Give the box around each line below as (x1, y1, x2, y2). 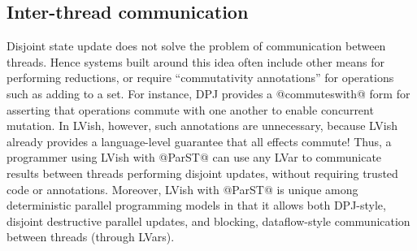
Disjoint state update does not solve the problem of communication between (7, 37, 386, 54)
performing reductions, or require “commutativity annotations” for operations (7, 69, 394, 86)
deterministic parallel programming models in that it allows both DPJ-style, (7, 197, 386, 214)
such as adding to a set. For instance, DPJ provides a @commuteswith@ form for (7, 84, 410, 102)
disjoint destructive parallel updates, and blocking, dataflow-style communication (7, 212, 410, 229)
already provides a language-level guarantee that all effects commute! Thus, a (7, 132, 392, 149)
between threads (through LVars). (7, 228, 175, 245)
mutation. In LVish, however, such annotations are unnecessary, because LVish (7, 117, 397, 134)
